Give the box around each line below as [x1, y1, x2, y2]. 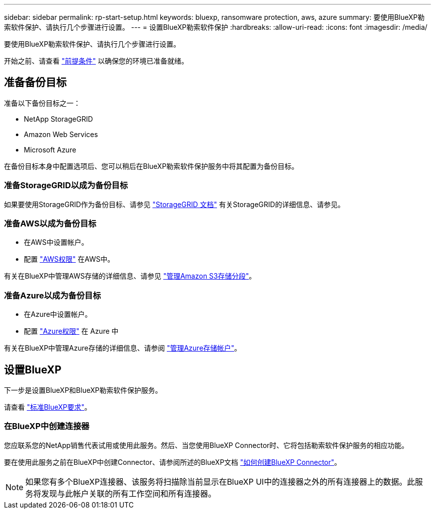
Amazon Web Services [24, 130, 98, 139]
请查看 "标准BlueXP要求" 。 [4, 402, 92, 411]
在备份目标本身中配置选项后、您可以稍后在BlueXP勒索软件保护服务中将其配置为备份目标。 [4, 161, 299, 170]
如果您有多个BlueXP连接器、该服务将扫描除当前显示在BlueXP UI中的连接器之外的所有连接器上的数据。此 [25, 476, 415, 487]
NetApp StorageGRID [24, 114, 93, 123]
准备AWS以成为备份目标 [4, 218, 96, 228]
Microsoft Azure [24, 145, 76, 154]
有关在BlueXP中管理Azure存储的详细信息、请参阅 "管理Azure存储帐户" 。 [4, 344, 241, 353]
